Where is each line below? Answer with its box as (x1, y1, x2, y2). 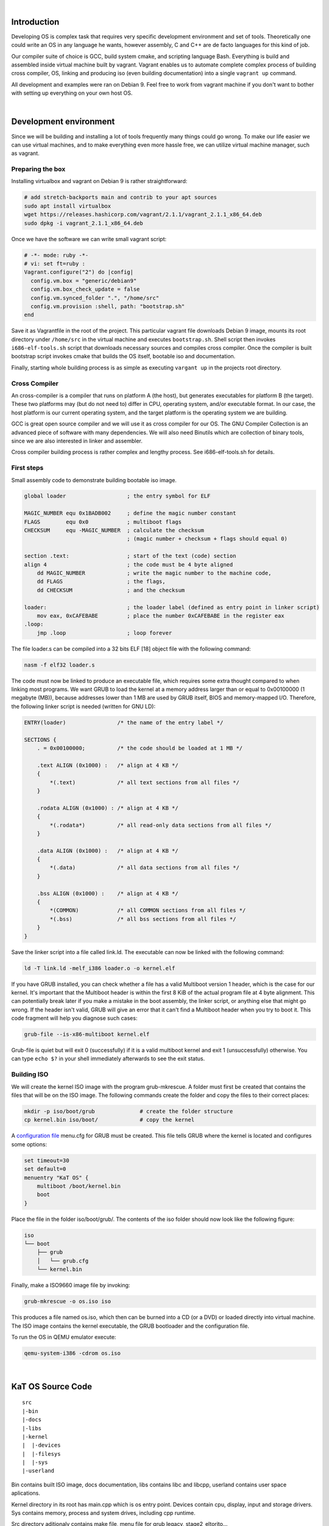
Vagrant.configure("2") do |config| (24, 269, 134, 276)
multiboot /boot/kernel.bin (37, 1182, 121, 1190)
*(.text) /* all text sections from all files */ (49, 779, 240, 786)
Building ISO (11, 1070, 49, 1079)
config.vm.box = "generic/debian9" (30, 277, 137, 284)
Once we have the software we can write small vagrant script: (11, 235, 167, 242)
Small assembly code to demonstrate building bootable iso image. (11, 476, 177, 483)
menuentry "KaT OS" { (24, 1174, 89, 1181)
